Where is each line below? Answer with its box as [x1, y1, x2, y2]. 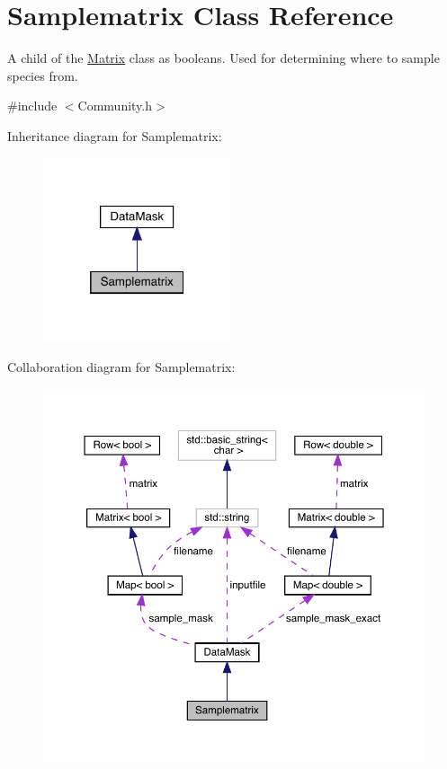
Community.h [77, 96, 153, 115]
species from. [7, 66, 78, 84]
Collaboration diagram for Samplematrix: [7, 357, 236, 376]
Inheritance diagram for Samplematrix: [7, 126, 222, 145]
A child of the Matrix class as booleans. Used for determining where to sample [7, 49, 440, 67]
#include [7, 96, 58, 115]
